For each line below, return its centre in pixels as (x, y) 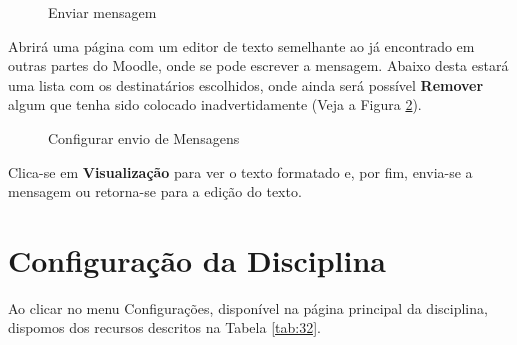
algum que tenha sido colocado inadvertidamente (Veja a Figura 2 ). (215, 104)
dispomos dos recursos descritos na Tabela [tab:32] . (164, 327)
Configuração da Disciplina (197, 259)
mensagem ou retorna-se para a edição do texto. (155, 191)
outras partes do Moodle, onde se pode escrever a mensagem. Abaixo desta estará (258, 65)
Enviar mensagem (102, 12)
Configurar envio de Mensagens (144, 137)
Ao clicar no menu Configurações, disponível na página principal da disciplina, (248, 307)
